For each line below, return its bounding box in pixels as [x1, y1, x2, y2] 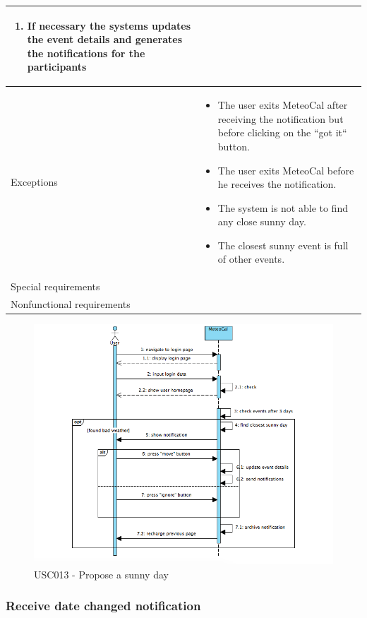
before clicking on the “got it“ [217, 125, 347, 140]
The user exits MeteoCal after [217, 97, 348, 112]
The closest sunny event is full [217, 237, 349, 252]
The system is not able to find [217, 200, 348, 215]
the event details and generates [27, 32, 183, 47]
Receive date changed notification [6, 597, 201, 614]
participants [27, 59, 87, 74]
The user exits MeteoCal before [217, 162, 354, 177]
